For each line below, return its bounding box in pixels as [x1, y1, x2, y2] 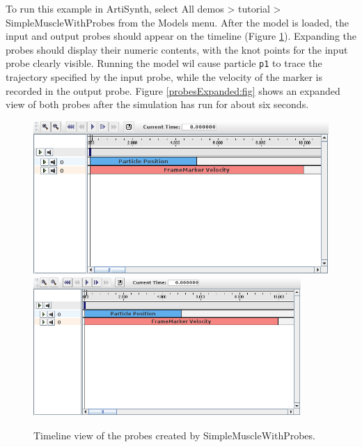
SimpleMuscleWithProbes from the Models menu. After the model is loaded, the [6, 15, 349, 29]
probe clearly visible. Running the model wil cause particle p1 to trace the [6, 56, 322, 70]
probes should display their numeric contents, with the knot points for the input [6, 42, 348, 56]
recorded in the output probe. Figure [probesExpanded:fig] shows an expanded [6, 83, 340, 98]
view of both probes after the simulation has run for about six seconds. [6, 97, 309, 112]
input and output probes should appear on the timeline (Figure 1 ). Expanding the [6, 29, 356, 43]
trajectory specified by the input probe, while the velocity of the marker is [6, 70, 322, 84]
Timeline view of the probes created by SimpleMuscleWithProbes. [33, 428, 315, 443]
